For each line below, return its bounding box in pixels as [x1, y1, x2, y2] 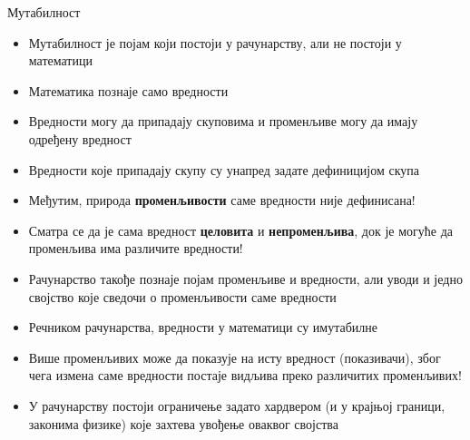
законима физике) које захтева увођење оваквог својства [28, 414, 338, 433]
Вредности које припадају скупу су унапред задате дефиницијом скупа [28, 160, 419, 179]
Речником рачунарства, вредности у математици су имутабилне [28, 318, 377, 337]
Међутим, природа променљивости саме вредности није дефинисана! [28, 191, 416, 210]
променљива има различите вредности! [28, 239, 243, 258]
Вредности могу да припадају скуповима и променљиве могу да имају [28, 112, 418, 131]
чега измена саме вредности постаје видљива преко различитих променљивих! [28, 366, 462, 385]
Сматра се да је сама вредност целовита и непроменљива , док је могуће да [28, 220, 454, 240]
